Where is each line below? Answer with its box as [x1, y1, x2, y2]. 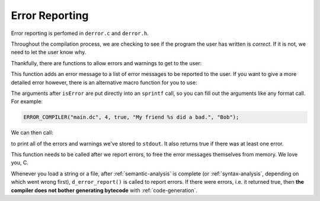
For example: [11, 98, 43, 105]
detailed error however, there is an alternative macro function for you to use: [11, 79, 197, 86]
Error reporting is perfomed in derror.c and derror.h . [11, 30, 149, 37]
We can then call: [11, 129, 53, 136]
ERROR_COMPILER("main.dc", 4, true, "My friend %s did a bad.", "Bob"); [23, 114, 239, 121]
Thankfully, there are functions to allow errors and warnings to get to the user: [11, 59, 202, 66]
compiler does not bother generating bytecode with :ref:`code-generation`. [11, 187, 198, 194]
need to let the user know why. [11, 49, 87, 56]
